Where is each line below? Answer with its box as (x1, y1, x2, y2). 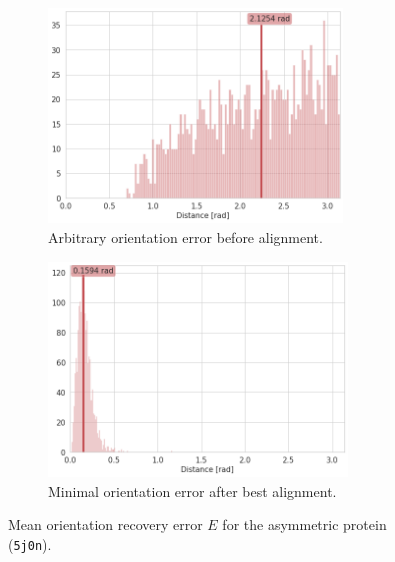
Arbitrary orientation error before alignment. (48, 227, 323, 248)
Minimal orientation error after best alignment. (48, 480, 337, 501)
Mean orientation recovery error (8, 514, 203, 535)
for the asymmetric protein (222, 514, 387, 535)
